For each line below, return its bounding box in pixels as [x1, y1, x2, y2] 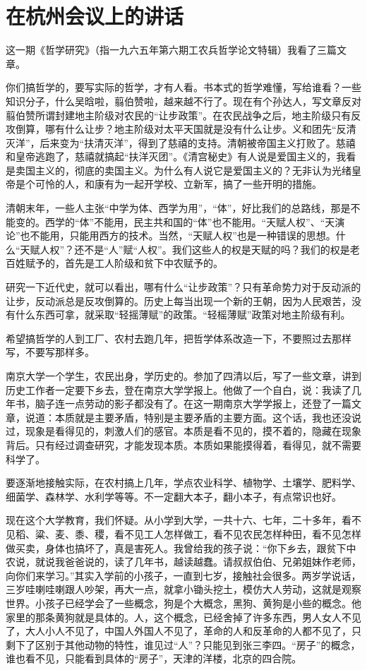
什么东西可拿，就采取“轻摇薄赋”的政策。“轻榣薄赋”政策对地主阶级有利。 [15, 307, 351, 322]
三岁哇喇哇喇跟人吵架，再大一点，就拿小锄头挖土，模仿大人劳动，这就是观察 [6, 582, 361, 597]
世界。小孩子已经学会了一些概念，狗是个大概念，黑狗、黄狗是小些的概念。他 [6, 595, 361, 610]
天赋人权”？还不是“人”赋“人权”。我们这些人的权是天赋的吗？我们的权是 [20, 241, 350, 256]
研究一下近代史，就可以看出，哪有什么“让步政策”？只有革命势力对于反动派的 [6, 280, 361, 294]
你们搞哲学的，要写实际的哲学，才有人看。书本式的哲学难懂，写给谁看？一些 [6, 80, 361, 95]
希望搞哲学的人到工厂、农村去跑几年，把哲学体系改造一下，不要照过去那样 [6, 330, 351, 345]
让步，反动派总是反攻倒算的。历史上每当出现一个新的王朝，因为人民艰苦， [6, 293, 351, 308]
